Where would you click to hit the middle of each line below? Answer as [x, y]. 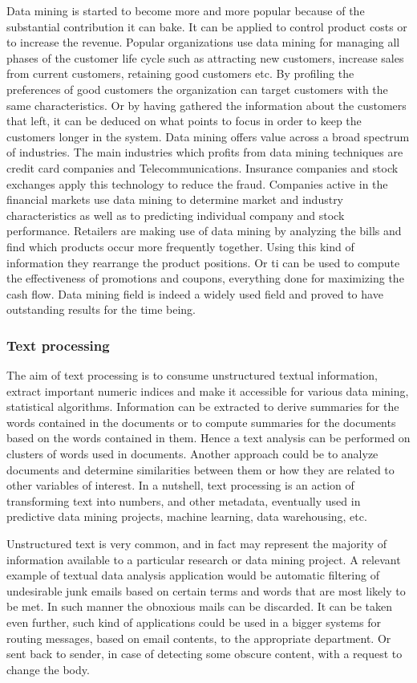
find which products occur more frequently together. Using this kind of [180, 246]
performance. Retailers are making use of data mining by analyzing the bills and [204, 231]
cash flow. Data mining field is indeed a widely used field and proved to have [195, 293]
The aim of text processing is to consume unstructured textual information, [192, 375]
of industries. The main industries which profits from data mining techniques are [205, 152]
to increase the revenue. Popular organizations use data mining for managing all [203, 42]
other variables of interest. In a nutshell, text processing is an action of [180, 485]
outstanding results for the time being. [101, 309]
